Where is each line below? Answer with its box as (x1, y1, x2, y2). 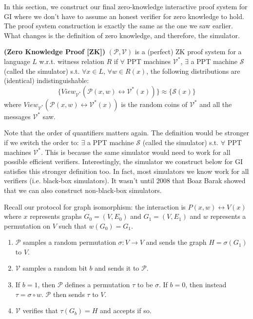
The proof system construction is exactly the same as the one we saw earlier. (4, 21, 233, 31)
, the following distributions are (146, 65, 240, 76)
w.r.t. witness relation (39, 56, 104, 66)
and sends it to (95, 263, 139, 273)
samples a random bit (22, 263, 87, 273)
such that (58, 220, 87, 231)
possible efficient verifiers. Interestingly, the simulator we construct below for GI (4, 156, 243, 167)
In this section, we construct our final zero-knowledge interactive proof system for (4, 1, 248, 11)
